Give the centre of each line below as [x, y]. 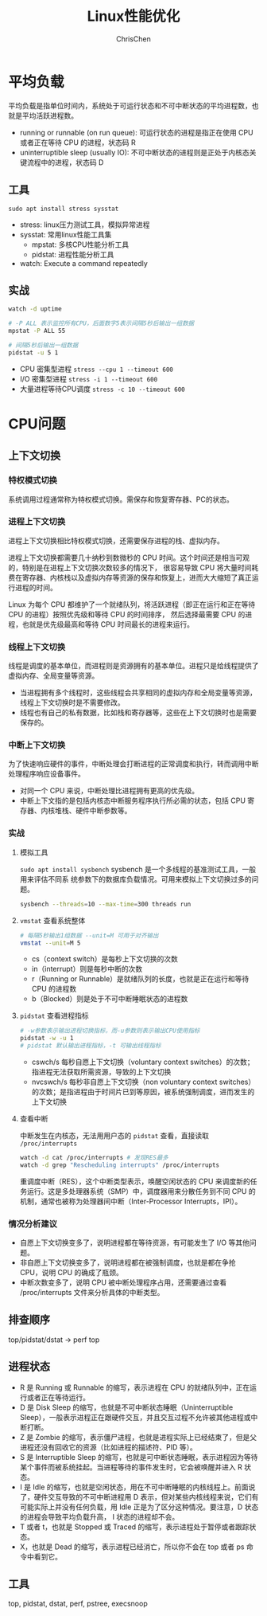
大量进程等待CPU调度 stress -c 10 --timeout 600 [102, 389]
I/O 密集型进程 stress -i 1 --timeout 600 [89, 378]
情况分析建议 [33, 1223]
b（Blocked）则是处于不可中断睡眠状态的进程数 [110, 999]
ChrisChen [133, 39]
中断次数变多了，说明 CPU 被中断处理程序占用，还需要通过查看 [123, 1282]
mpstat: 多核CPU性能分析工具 [80, 245]
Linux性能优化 [133, 16]
